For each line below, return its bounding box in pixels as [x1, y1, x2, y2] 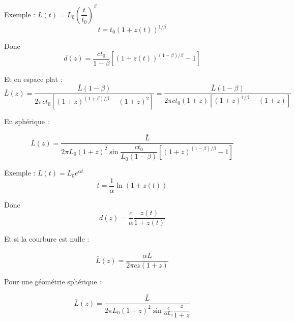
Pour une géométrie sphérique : [4, 276, 101, 287]
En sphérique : [4, 116, 49, 127]
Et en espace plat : [4, 73, 63, 84]
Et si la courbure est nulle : [4, 233, 90, 244]
